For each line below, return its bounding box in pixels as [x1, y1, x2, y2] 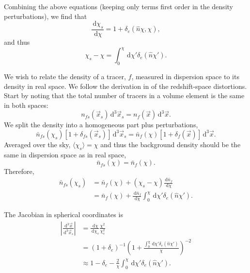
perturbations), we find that [4, 11, 87, 21]
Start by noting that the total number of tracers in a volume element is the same [4, 90, 245, 101]
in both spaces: [4, 100, 48, 110]
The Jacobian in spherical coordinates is [4, 209, 123, 220]
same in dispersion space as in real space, [4, 149, 126, 159]
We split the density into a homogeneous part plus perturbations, [4, 119, 198, 130]
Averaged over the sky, [4, 139, 71, 149]
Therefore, [4, 166, 34, 176]
